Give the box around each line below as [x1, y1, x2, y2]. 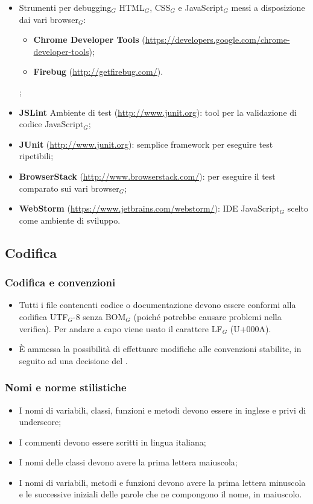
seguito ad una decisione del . [19, 354, 128, 367]
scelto [287, 202, 308, 215]
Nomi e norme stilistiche [5, 380, 127, 395]
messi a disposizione [231, 1, 305, 13]
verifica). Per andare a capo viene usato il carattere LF [19, 322, 223, 335]
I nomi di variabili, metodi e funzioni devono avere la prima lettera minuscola [19, 476, 306, 488]
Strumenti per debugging [19, 1, 112, 13]
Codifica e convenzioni [5, 275, 116, 290]
